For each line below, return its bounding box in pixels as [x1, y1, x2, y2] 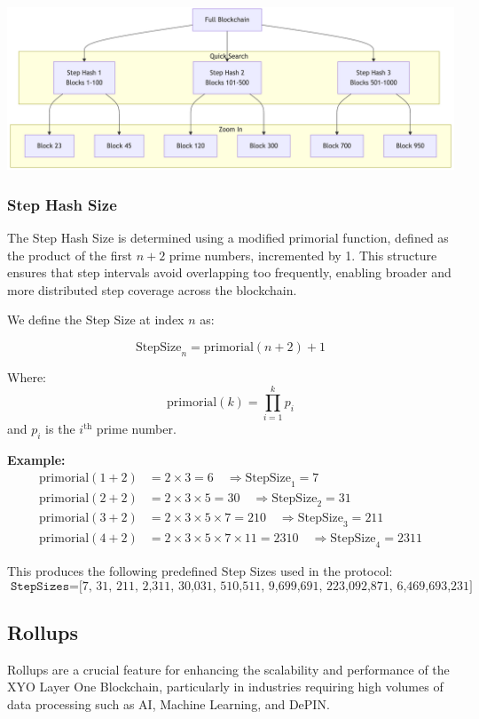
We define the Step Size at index [7, 310, 185, 329]
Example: [7, 451, 66, 469]
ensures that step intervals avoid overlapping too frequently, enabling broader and [7, 263, 452, 282]
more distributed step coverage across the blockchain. [7, 280, 297, 299]
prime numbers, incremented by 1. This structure [169, 245, 437, 264]
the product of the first [7, 245, 132, 264]
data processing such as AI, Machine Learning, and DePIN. [7, 695, 330, 714]
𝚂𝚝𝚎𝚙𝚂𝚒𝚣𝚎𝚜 [10, 579, 70, 593]
